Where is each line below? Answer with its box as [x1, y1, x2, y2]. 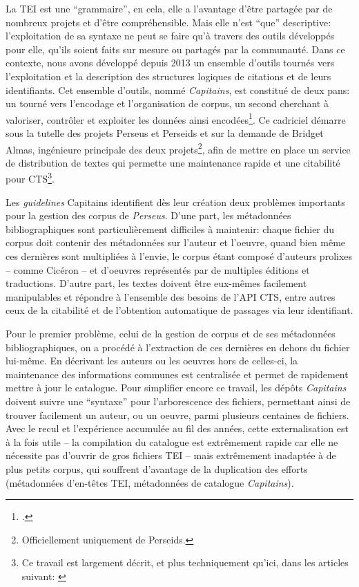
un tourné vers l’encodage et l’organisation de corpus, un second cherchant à [6, 96, 329, 111]
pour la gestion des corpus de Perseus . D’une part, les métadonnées [6, 208, 291, 223]
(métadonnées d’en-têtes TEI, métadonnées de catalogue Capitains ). [6, 475, 294, 490]
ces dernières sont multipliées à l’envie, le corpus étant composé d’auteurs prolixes [6, 249, 353, 263]
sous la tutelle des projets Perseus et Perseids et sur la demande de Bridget [6, 126, 324, 140]
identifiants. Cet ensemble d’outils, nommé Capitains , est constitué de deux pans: [6, 82, 350, 97]
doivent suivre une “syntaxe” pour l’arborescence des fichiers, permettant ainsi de [6, 394, 351, 408]
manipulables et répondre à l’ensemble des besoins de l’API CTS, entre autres [6, 289, 336, 304]
